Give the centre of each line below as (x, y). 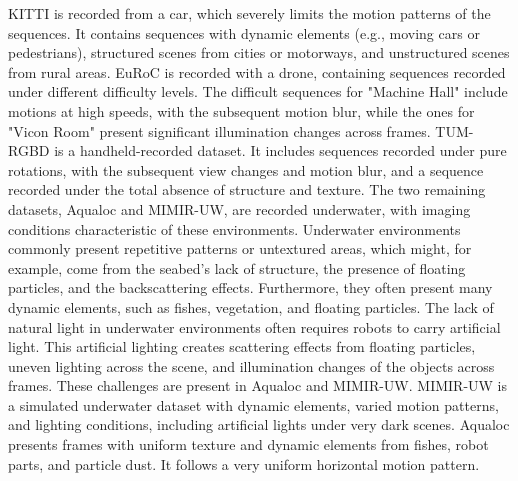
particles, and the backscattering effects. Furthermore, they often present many (250, 287)
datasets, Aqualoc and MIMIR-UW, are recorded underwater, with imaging (239, 208)
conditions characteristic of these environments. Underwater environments (234, 228)
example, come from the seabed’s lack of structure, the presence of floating (237, 267)
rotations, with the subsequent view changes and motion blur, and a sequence (246, 169)
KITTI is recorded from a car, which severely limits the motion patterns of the (249, 13)
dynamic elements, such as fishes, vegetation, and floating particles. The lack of (251, 306)
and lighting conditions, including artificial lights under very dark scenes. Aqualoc (259, 424)
